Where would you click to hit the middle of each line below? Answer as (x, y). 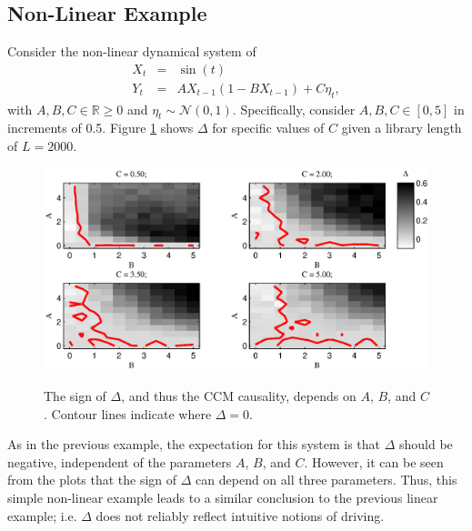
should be (426, 444)
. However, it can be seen (374, 461)
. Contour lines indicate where (128, 413)
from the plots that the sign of (92, 480)
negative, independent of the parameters (120, 461)
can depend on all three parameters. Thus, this (326, 480)
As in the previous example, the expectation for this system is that (194, 444)
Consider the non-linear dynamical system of (132, 51)
